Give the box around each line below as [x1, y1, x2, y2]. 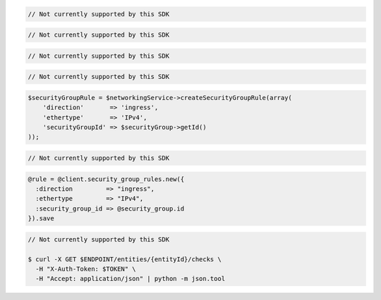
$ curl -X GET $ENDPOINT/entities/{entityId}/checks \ [28, 255, 222, 263]
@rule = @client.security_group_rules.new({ [28, 175, 185, 183]
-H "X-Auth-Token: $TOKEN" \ [35, 265, 137, 273]
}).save [28, 215, 54, 223]
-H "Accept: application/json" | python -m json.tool [35, 275, 226, 283]
